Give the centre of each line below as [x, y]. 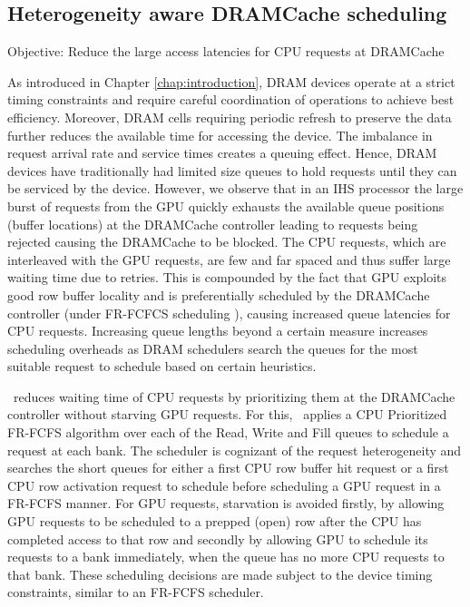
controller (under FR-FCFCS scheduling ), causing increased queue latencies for [229, 313]
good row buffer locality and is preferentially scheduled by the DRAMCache [219, 294]
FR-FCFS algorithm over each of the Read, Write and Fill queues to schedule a [228, 432]
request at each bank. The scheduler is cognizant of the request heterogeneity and [235, 450]
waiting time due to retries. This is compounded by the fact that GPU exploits [227, 277]
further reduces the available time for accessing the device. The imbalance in [220, 135]
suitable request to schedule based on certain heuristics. [162, 366]
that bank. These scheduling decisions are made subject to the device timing [220, 574]
